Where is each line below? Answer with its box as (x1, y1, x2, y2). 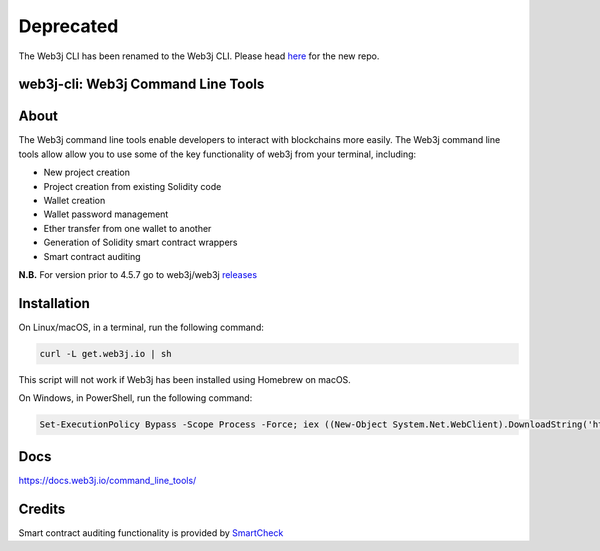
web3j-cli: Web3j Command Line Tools (18, 76, 265, 93)
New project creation (43, 166, 130, 179)
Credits (18, 500, 66, 517)
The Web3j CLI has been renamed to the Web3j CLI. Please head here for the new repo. (18, 50, 380, 62)
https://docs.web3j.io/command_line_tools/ (18, 474, 197, 486)
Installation (18, 295, 90, 312)
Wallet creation (43, 195, 106, 207)
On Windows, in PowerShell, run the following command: (18, 392, 253, 404)
